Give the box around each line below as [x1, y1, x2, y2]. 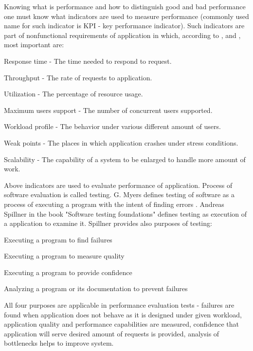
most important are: [4, 39, 64, 50]
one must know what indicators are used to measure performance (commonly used [4, 11, 249, 21]
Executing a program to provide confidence [4, 267, 132, 277]
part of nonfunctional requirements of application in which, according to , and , [4, 30, 241, 40]
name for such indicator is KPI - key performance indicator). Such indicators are [4, 20, 245, 31]
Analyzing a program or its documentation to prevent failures [4, 283, 188, 294]
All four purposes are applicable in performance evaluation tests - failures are [4, 300, 235, 310]
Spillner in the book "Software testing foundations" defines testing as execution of [4, 208, 247, 219]
